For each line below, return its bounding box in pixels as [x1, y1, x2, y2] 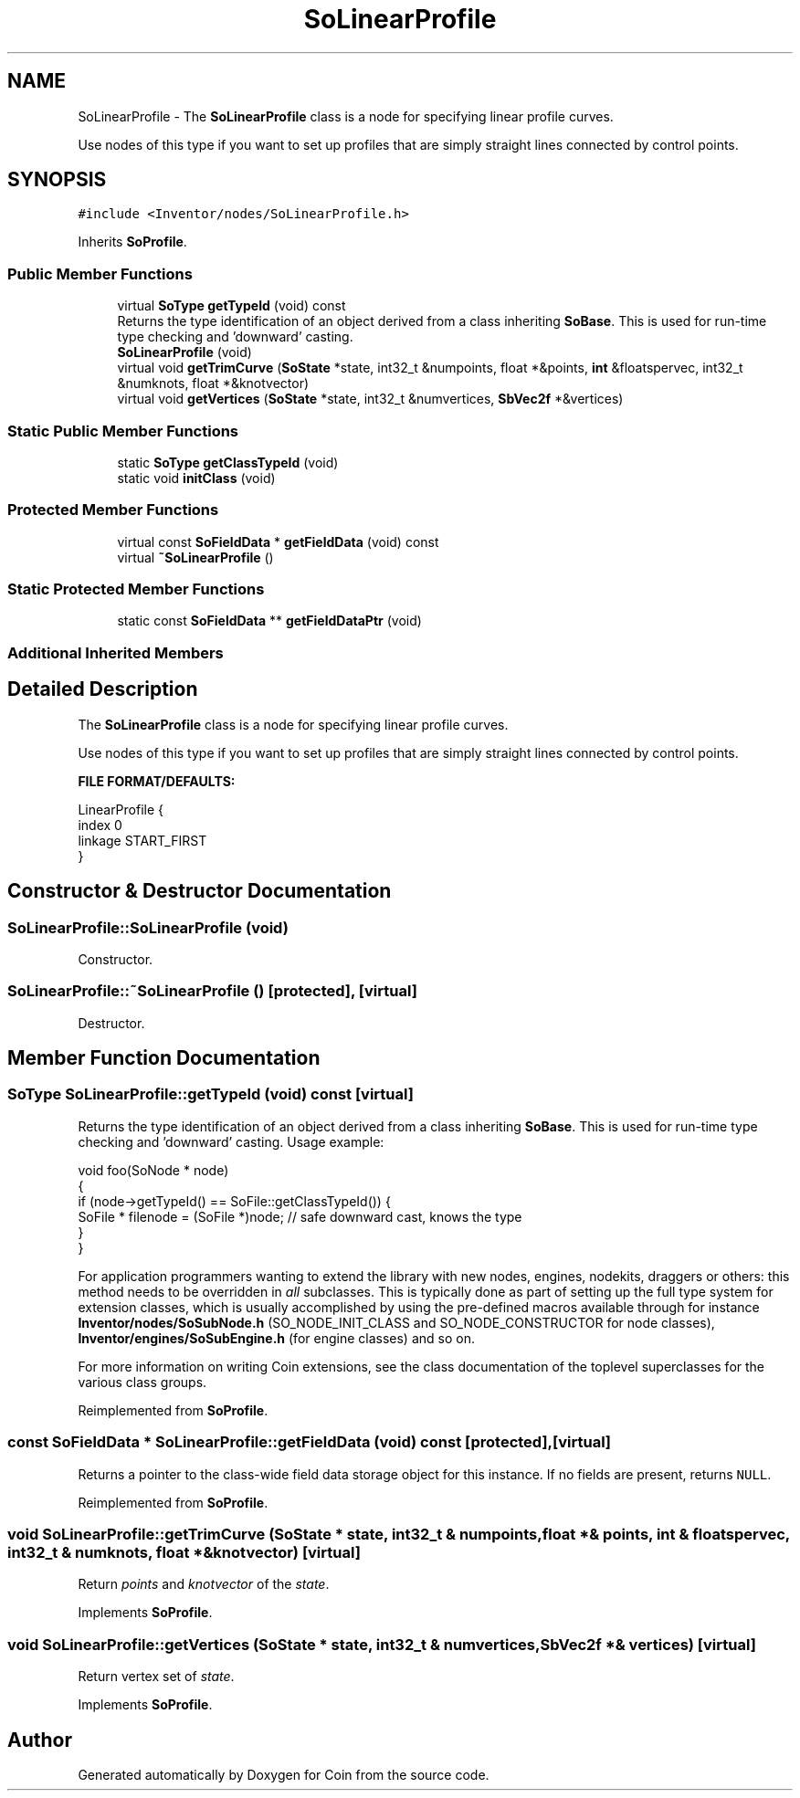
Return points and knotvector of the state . [78, 1576, 330, 1593]
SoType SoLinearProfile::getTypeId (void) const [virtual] [7, 1085, 414, 1104]
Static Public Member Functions [7, 421, 239, 440]
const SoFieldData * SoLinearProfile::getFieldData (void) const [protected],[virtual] [7, 1433, 612, 1452]
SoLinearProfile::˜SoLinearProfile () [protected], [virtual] [7, 982, 417, 1001]
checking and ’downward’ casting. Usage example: [78, 1133, 384, 1150]
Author [7, 1728, 72, 1751]
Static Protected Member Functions [7, 580, 265, 599]
